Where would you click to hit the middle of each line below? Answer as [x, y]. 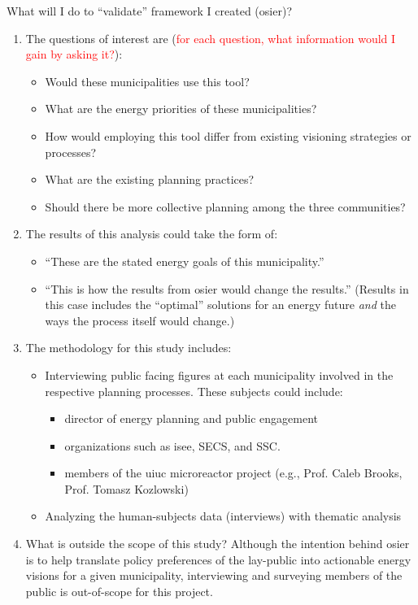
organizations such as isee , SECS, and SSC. [172, 445]
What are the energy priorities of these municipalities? [181, 109]
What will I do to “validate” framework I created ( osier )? [150, 11]
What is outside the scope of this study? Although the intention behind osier [218, 544]
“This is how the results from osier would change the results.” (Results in [227, 288]
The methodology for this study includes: [128, 348]
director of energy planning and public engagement [192, 418]
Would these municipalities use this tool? [147, 81]
